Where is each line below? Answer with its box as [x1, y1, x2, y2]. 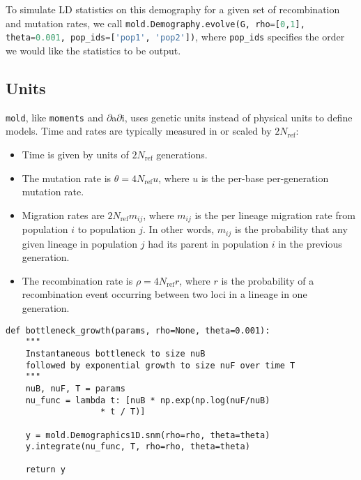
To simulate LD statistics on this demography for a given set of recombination [6, 2, 340, 16]
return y [25, 465, 66, 475]
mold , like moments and [6, 110, 104, 124]
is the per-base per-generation [201, 170, 329, 185]
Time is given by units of [22, 147, 129, 161]
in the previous [278, 236, 342, 250]
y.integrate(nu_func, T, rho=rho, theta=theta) [25, 442, 250, 452]
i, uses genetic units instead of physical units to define [121, 110, 353, 124]
